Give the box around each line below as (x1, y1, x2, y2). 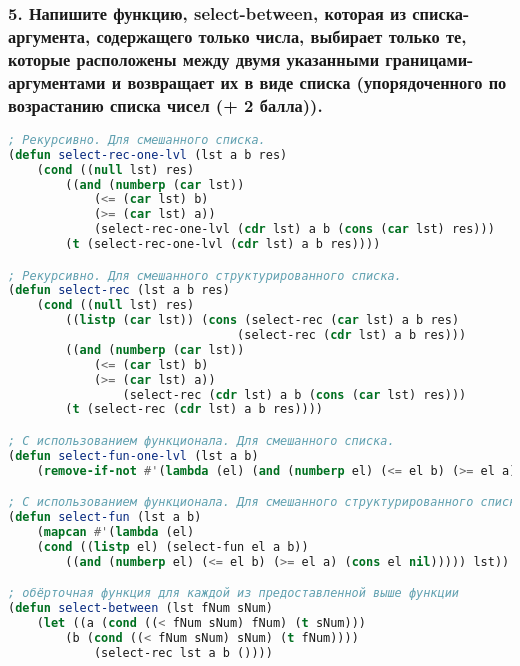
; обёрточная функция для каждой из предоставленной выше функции (8, 586, 460, 601)
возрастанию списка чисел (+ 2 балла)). (8, 92, 323, 117)
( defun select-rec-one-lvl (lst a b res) (8, 147, 288, 162)
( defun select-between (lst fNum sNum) (8, 601, 273, 616)
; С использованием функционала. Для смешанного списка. (8, 433, 395, 448)
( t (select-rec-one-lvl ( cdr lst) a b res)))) (65, 237, 381, 252)
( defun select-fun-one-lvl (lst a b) (8, 448, 259, 463)
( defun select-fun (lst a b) (8, 510, 202, 525)
